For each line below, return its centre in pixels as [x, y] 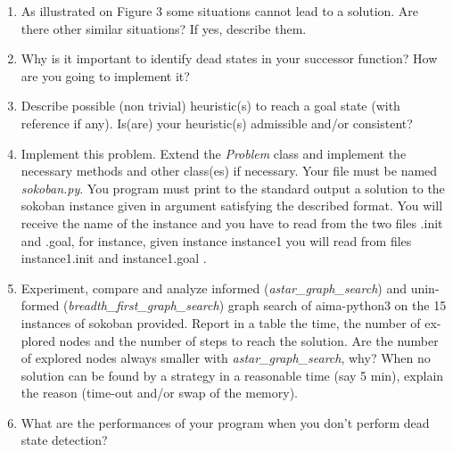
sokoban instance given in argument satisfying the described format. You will [232, 205]
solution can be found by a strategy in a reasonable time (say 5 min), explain [232, 375]
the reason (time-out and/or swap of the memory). [159, 393]
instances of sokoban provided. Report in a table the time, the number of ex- [231, 322]
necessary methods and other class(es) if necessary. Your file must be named [229, 171]
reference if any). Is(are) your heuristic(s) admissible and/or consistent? [217, 123]
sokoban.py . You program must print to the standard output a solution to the [233, 188]
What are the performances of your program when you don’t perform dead [225, 422]
